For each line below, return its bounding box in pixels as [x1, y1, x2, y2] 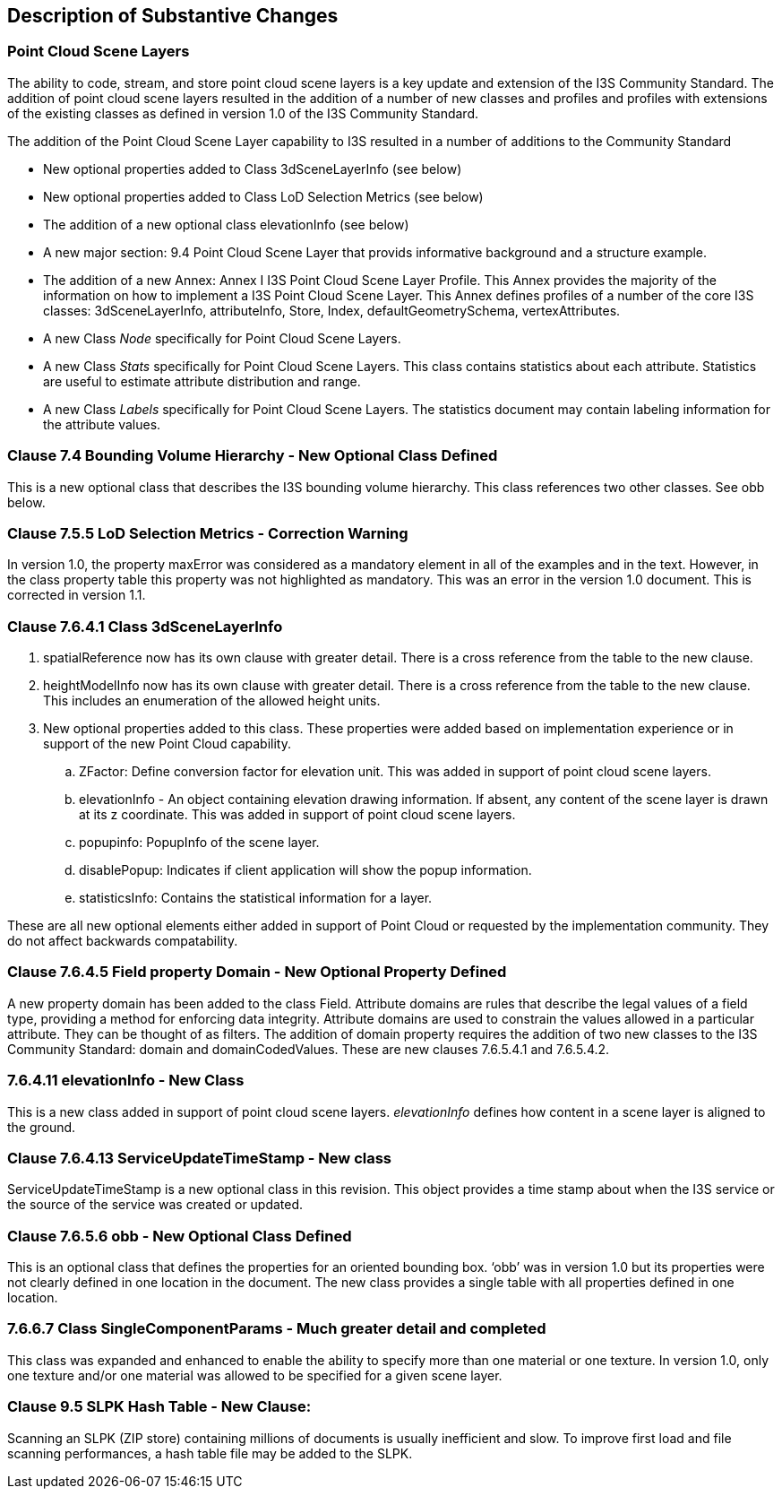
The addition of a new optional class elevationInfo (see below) [43, 216, 409, 232]
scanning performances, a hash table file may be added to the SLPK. [7, 1445, 413, 1461]
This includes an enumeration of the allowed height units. [43, 693, 381, 709]
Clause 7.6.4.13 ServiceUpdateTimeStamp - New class [7, 1148, 392, 1167]
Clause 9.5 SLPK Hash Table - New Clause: [7, 1397, 312, 1416]
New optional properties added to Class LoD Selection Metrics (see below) [43, 188, 484, 204]
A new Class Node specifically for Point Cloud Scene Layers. [43, 330, 401, 346]
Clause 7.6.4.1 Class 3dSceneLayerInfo [7, 617, 283, 636]
